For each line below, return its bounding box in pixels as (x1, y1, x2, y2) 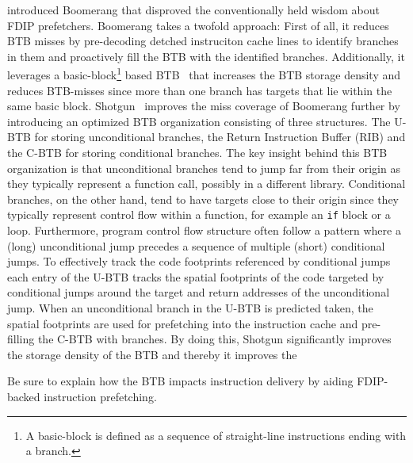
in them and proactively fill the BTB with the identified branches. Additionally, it (7, 48, 405, 64)
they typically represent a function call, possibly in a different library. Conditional (7, 175, 406, 192)
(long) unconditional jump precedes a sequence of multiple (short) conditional (7, 237, 385, 254)
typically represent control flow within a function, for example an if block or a (7, 206, 391, 223)
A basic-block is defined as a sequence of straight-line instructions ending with (25, 427, 407, 443)
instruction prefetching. (44, 388, 157, 404)
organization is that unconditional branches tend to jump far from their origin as (7, 159, 400, 176)
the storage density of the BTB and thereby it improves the (7, 346, 297, 362)
